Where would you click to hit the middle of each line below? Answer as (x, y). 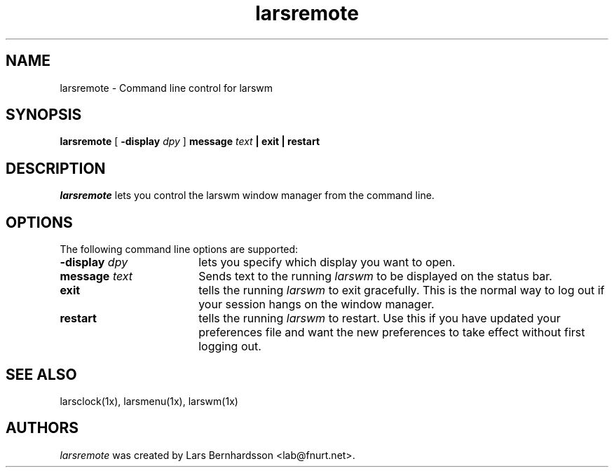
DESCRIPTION (56, 168)
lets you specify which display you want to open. (327, 262)
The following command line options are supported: (179, 249)
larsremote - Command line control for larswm (166, 88)
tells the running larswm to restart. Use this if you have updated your (380, 318)
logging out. (230, 347)
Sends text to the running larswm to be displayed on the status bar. (375, 276)
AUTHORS (42, 428)
